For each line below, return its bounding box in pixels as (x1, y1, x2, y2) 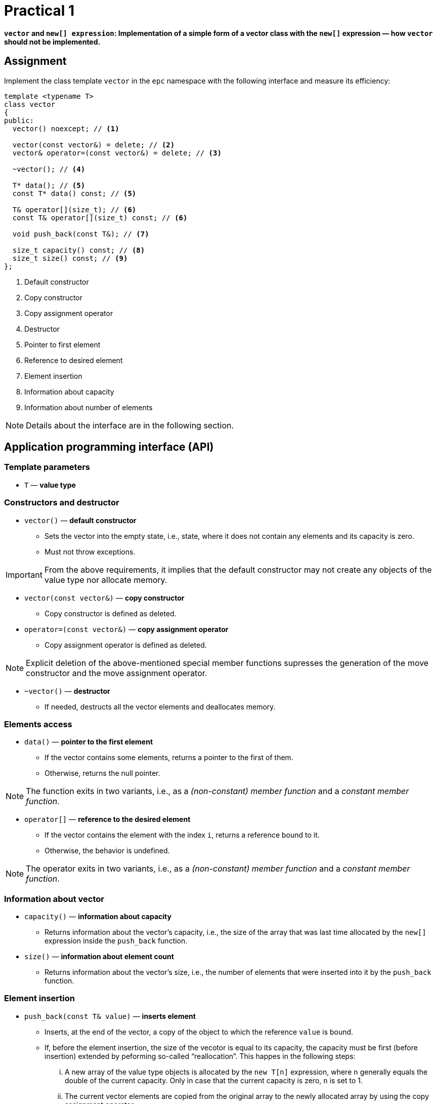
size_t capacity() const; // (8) (12, 246, 145, 254)
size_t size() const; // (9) (12, 254, 128, 262)
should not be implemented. (4, 37, 101, 46)
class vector (4, 100, 56, 108)
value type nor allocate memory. (44, 574, 167, 585)
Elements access (4, 719, 72, 729)
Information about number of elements (24, 403, 153, 412)
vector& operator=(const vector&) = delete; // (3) (12, 148, 222, 157)
